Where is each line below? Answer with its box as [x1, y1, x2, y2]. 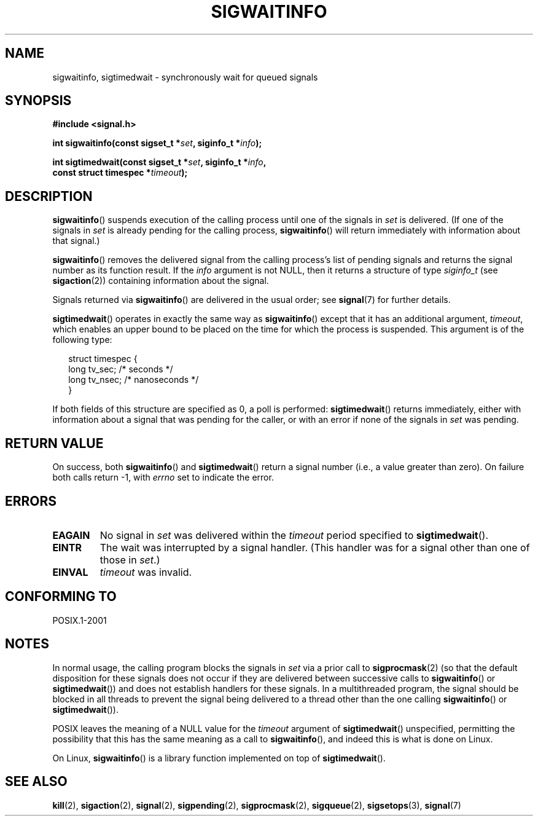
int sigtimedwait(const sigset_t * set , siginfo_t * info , [52, 157, 267, 168]
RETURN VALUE [5, 435, 104, 451]
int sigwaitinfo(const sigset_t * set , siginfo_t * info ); [52, 138, 262, 149]
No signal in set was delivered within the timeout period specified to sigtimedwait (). [99, 528, 489, 541]
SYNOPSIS [5, 93, 72, 109]
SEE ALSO [5, 774, 68, 790]
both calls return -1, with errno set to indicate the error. [52, 472, 274, 483]
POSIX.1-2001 [52, 615, 107, 626]
